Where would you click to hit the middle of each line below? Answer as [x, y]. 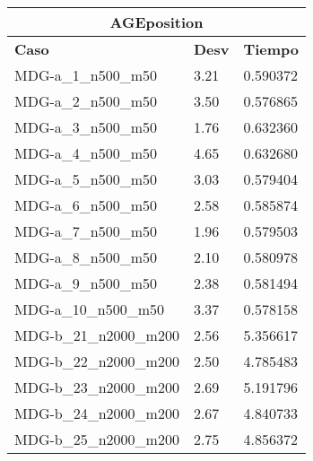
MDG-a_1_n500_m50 [86, 75]
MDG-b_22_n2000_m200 [97, 361]
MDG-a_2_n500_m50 [86, 101]
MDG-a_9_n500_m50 [86, 283]
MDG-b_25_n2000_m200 [97, 439]
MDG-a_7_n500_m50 [86, 231]
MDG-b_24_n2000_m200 [97, 413]
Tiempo [271, 49]
